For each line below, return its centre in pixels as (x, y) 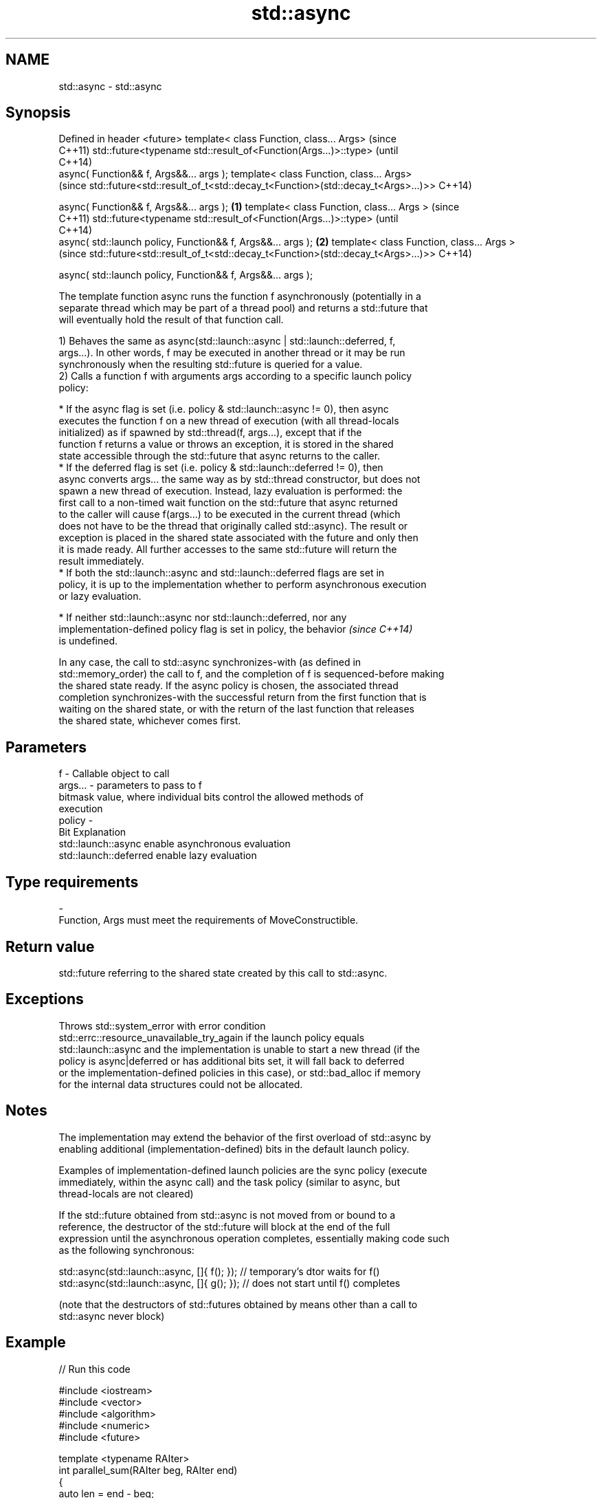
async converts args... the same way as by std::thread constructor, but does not (239, 479)
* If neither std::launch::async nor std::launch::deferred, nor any (203, 618)
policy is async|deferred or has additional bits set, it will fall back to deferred (232, 1061)
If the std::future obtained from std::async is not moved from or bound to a (227, 1215)
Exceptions (45, 999)
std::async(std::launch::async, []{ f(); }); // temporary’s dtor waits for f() (219, 1271)
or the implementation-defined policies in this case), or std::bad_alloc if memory (240, 1072)
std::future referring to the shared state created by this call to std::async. (223, 973)
